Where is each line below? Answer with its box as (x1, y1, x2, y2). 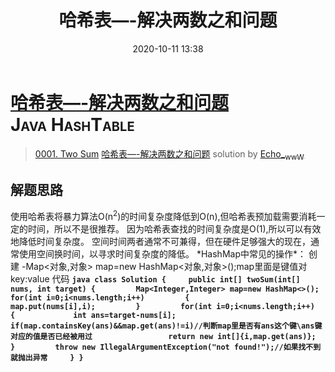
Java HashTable (10, 113, 135, 136)
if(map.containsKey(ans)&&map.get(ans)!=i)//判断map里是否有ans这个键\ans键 (10, 321, 323, 331)
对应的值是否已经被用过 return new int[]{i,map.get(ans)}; (10, 331, 317, 341)
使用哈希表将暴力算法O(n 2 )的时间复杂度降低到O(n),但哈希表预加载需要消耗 (10, 209, 317, 222)
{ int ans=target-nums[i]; (10, 310, 177, 320)
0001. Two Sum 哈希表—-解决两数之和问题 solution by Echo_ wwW (34, 147, 305, 162)
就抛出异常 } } (10, 352, 84, 363)
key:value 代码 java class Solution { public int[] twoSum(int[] (10, 272, 301, 285)
